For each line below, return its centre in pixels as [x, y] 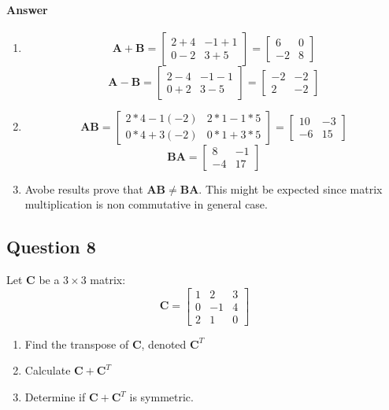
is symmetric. [161, 397]
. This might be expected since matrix [291, 188]
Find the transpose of [77, 344]
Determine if [55, 397]
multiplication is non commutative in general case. [146, 204]
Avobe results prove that [84, 188]
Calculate [48, 370]
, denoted [164, 344]
